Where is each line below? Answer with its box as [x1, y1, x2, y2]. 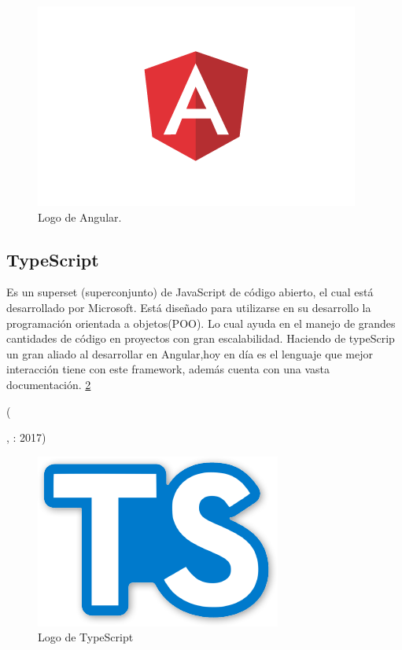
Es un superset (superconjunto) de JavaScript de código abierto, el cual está [6, 284, 374, 300]
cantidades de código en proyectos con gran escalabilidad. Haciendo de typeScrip [6, 330, 395, 347]
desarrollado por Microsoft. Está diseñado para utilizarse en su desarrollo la [6, 299, 371, 315]
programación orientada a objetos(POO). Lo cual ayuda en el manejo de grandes [6, 314, 396, 331]
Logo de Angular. [38, 208, 122, 225]
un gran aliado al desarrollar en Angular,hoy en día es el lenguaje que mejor [6, 345, 373, 362]
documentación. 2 [6, 376, 91, 392]
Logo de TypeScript [38, 629, 134, 645]
